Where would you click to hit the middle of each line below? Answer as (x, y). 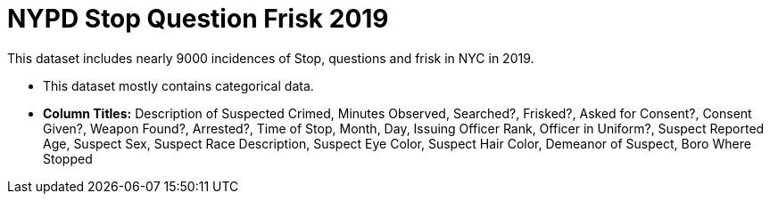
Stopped (68, 158)
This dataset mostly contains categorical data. (178, 85)
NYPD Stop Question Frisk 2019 (198, 19)
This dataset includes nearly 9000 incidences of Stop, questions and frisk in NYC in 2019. (271, 58)
